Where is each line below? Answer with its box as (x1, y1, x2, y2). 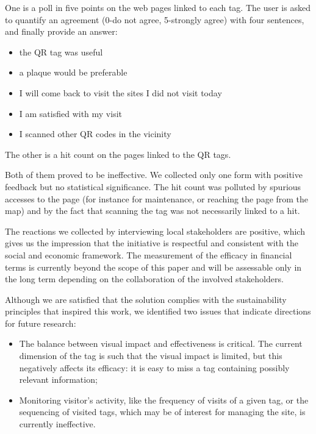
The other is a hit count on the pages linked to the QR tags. (5, 148, 231, 160)
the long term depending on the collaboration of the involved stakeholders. (5, 272, 284, 285)
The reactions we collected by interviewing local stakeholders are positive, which (5, 224, 305, 237)
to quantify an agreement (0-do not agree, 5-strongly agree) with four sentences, (5, 13, 304, 26)
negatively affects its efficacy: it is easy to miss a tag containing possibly (19, 361, 290, 374)
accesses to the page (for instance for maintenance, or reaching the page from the (5, 192, 309, 205)
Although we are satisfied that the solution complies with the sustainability (5, 293, 287, 305)
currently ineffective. (19, 418, 96, 430)
